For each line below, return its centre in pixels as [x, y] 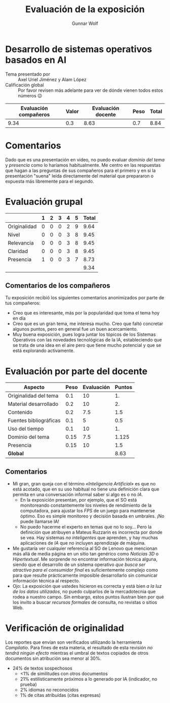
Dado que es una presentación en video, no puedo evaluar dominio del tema [85, 160]
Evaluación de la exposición [85, 9]
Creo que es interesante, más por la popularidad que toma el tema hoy [86, 313]
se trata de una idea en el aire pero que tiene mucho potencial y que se [87, 345]
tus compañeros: [23, 303]
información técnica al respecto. [46, 581]
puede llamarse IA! [40, 521]
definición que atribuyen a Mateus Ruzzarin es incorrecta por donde [91, 532]
